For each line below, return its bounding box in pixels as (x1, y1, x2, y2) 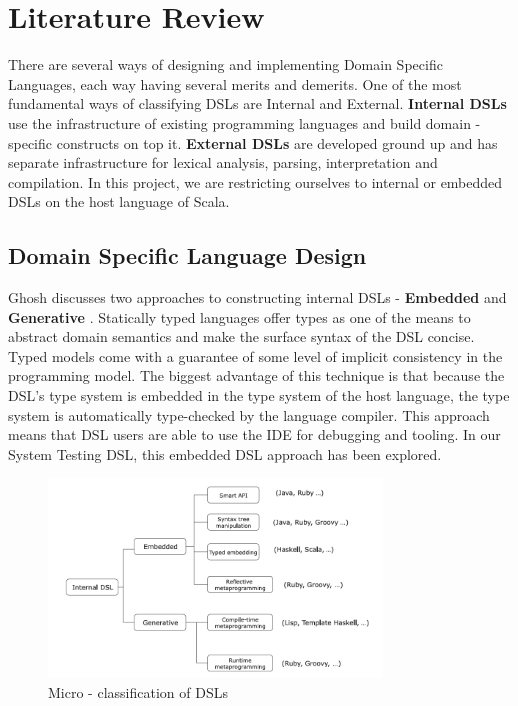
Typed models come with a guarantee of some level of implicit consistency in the (8, 345, 503, 366)
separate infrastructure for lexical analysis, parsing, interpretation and (8, 152, 438, 173)
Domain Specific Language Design (8, 240, 367, 271)
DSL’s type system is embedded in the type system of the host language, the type (8, 385, 510, 406)
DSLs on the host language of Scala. (8, 191, 230, 212)
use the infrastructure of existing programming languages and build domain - (8, 112, 481, 133)
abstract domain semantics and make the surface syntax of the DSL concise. (8, 326, 475, 347)
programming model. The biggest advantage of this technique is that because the (8, 365, 505, 386)
